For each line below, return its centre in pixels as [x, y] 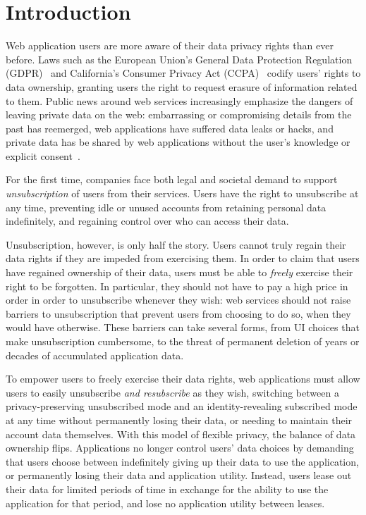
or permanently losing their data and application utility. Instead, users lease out [179, 475]
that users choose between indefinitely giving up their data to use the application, [182, 461]
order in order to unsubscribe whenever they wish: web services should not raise [178, 300]
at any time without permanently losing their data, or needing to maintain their [179, 420]
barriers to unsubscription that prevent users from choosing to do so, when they [178, 313]
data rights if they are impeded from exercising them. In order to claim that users [183, 258]
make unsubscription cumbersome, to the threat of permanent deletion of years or [183, 341]
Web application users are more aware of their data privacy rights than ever [170, 45]
